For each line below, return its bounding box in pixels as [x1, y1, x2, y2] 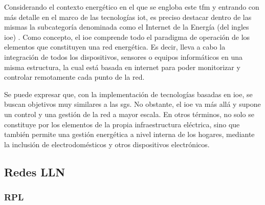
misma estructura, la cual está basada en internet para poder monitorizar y [4, 61, 240, 72]
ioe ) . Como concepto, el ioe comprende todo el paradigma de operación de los [4, 31, 250, 42]
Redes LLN [4, 164, 65, 179]
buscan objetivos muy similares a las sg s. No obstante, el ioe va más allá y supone [4, 99, 261, 109]
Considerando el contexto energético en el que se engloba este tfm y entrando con [4, 2, 259, 12]
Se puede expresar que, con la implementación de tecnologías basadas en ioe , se [4, 88, 253, 99]
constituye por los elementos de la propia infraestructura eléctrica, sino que [4, 119, 240, 129]
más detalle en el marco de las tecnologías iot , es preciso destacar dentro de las [4, 11, 252, 22]
